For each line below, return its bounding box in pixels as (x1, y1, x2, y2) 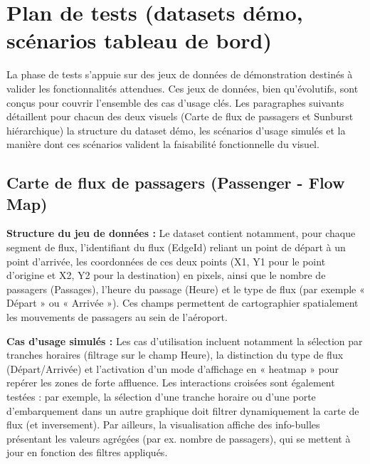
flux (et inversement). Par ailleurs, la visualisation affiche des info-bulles (6, 417, 320, 432)
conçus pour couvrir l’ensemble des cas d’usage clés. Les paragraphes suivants (6, 95, 344, 110)
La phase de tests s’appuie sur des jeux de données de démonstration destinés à (6, 67, 353, 82)
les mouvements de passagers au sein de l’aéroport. (6, 310, 228, 325)
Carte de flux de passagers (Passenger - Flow (6, 172, 345, 194)
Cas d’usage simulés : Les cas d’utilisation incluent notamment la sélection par (6, 333, 363, 348)
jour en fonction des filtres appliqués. (6, 445, 168, 460)
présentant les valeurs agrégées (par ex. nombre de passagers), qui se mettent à (6, 431, 351, 445)
